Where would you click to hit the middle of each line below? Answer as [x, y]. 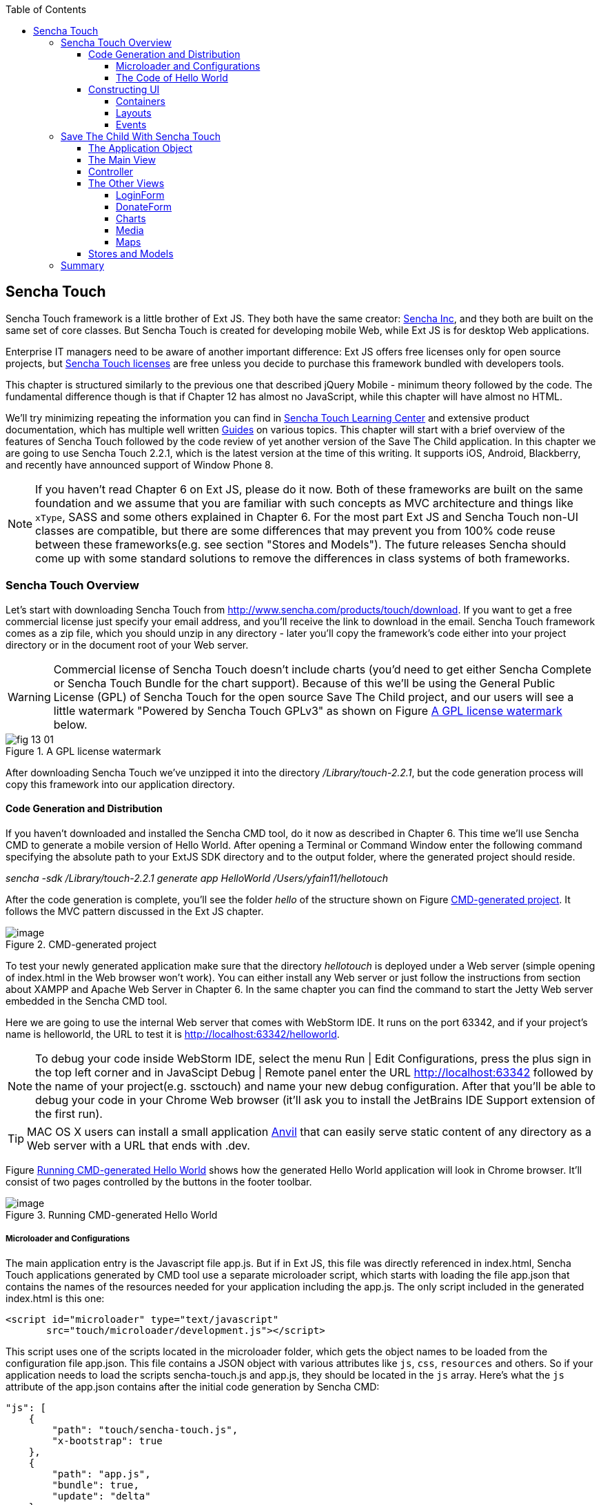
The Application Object [140, 148]
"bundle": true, [95, 1485]
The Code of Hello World [172, 78]
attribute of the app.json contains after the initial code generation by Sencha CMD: [193, 1386]
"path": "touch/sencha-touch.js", [145, 1429]
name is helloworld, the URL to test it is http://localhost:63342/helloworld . [173, 1034]
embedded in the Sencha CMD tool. [86, 1001]
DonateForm [144, 207]
